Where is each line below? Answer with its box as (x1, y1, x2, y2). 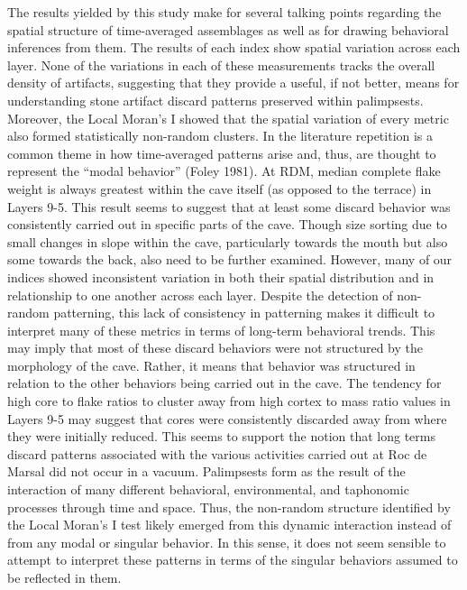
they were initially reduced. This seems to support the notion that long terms (7, 427, 435, 446)
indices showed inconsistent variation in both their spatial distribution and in (7, 267, 435, 286)
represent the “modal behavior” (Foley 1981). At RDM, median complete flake (7, 161, 441, 180)
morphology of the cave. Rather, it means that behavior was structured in (7, 355, 416, 374)
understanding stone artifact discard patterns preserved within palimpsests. (7, 90, 424, 109)
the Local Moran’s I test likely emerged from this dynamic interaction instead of (7, 515, 452, 534)
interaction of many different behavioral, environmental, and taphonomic (7, 480, 409, 499)
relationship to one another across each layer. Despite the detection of (7, 285, 393, 304)
